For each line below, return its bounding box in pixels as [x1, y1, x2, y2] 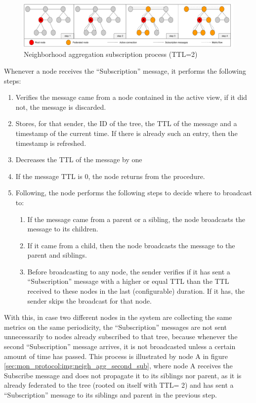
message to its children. [27, 224, 98, 234]
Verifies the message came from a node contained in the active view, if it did [15, 92, 247, 102]
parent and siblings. [27, 250, 87, 260]
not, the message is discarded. [15, 101, 106, 112]
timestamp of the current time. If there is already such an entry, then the [15, 128, 238, 138]
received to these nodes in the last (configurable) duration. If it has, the [27, 286, 245, 296]
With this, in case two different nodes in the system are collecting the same [4, 312, 232, 322]
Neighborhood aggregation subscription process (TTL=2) [24, 49, 198, 59]
